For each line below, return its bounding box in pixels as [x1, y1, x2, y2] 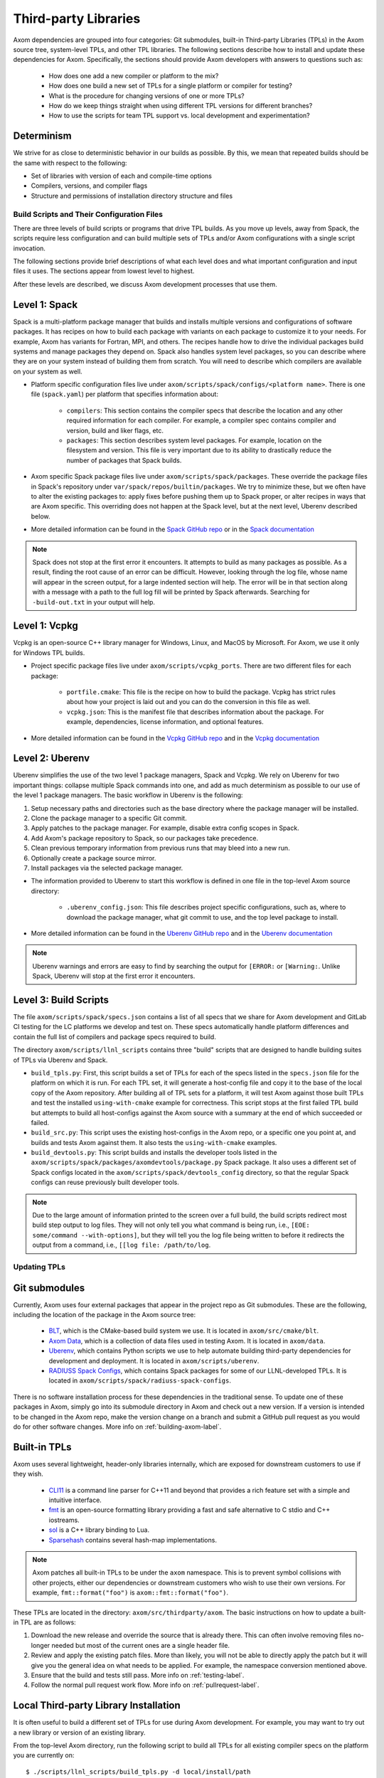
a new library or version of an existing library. [13, 1728, 146, 1737]
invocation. [13, 244, 46, 252]
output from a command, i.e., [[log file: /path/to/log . [32, 1241, 211, 1250]
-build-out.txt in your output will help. [32, 597, 156, 606]
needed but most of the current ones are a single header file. [51, 1641, 230, 1649]
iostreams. [48, 1516, 80, 1524]
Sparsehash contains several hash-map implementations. [48, 1535, 217, 1544]
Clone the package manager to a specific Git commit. [31, 814, 188, 823]
